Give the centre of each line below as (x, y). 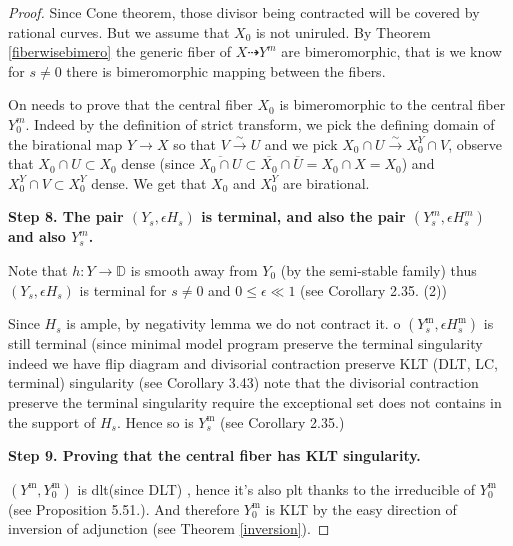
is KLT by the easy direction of (361, 508)
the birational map (65, 143)
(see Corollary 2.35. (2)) (373, 289)
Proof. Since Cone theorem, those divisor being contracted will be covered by (244, 12)
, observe (475, 143)
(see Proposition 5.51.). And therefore (124, 508)
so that (195, 143)
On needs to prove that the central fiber (130, 104)
